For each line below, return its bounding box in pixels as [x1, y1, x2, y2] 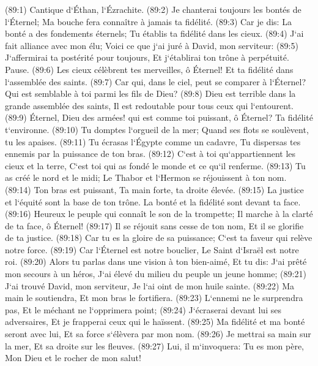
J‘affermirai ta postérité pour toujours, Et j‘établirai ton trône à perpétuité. [5, 51, 289, 64]
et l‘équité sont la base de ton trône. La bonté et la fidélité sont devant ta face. [5, 195, 301, 208]
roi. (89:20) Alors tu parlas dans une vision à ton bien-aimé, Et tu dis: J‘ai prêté [5, 255, 307, 268]
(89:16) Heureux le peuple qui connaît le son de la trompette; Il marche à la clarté [5, 207, 313, 220]
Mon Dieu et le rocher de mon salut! [5, 351, 141, 364]
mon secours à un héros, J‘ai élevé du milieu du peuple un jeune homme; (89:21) [5, 267, 306, 280]
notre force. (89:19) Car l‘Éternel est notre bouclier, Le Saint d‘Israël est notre [5, 243, 299, 256]
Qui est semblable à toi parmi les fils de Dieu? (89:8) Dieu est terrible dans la [5, 87, 296, 100]
